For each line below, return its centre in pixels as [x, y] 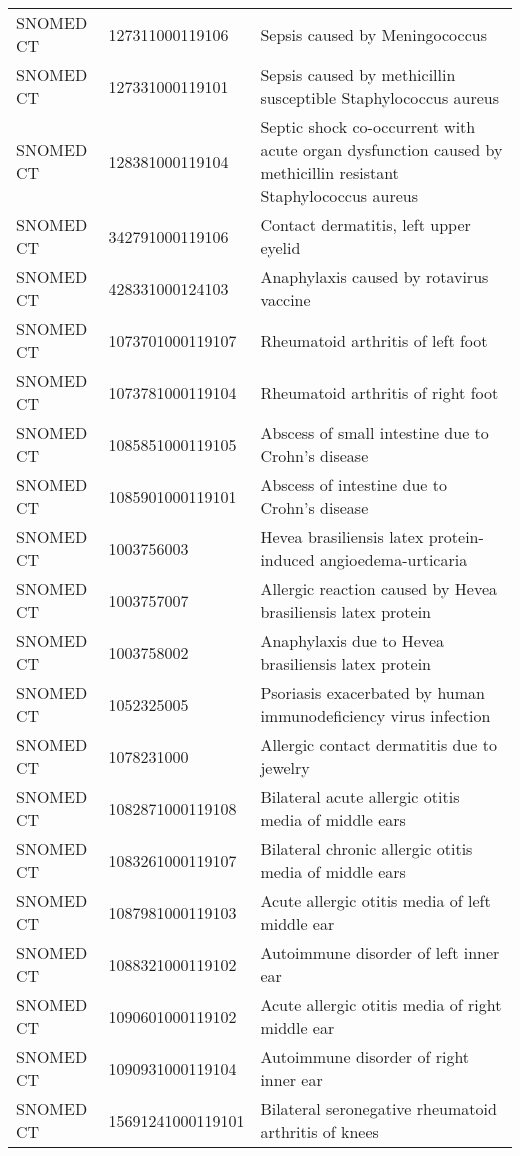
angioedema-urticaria [393, 559]
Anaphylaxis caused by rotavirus [374, 276]
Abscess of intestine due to [353, 484]
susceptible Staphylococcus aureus [380, 97]
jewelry [285, 767]
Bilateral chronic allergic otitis [366, 848]
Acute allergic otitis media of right [381, 1004]
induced [287, 559]
